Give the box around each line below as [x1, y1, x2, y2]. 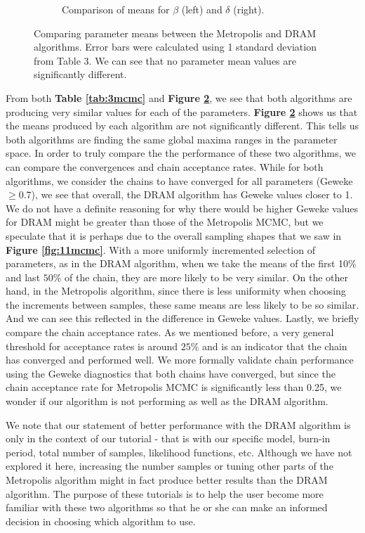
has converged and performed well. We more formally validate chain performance [6, 352, 354, 367]
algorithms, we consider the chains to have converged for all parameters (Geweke [6, 173, 353, 188]
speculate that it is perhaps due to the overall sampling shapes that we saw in [6, 228, 342, 243]
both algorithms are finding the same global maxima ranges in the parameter [6, 131, 338, 146]
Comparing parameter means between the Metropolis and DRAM [34, 25, 317, 40]
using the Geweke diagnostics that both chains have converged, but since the [6, 366, 336, 380]
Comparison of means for [62, 2, 170, 16]
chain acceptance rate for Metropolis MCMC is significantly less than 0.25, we [6, 380, 342, 394]
